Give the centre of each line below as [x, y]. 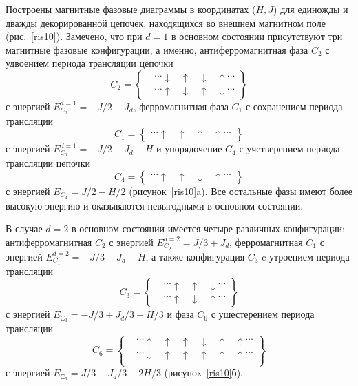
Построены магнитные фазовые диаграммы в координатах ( [131, 9]
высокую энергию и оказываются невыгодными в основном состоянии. [155, 205]
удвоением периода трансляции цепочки [89, 63]
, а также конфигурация [195, 256]
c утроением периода [306, 256]
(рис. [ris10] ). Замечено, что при [74, 36]
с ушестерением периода [263, 314]
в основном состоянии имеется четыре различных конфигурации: [208, 228]
